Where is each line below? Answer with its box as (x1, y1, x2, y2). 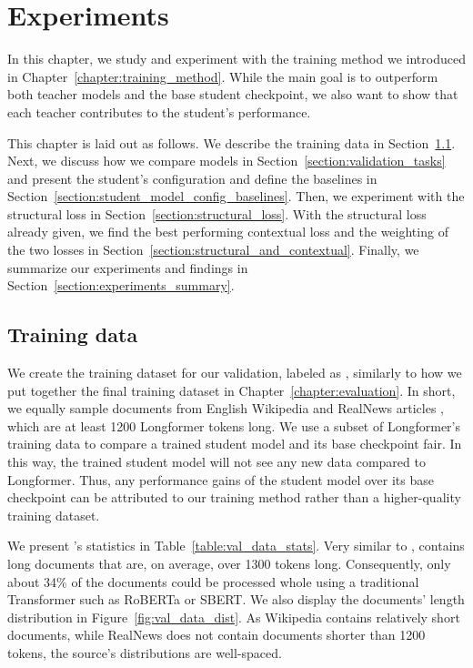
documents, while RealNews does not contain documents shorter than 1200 (7, 625, 426, 644)
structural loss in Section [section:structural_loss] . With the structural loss (7, 204, 427, 223)
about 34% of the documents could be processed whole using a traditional (7, 572, 419, 591)
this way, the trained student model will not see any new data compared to (7, 452, 426, 471)
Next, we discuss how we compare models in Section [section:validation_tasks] (7, 151, 446, 170)
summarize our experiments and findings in (7, 258, 248, 277)
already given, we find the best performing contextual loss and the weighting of (7, 222, 448, 241)
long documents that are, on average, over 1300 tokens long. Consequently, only (7, 553, 451, 572)
